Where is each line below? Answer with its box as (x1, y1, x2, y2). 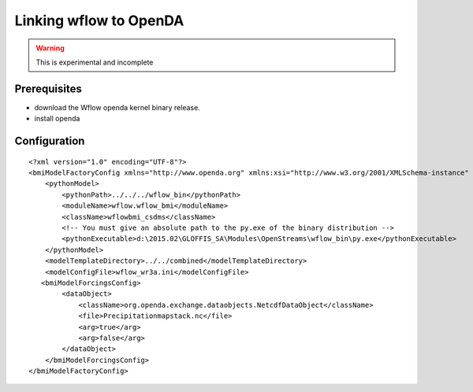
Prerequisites (14, 82, 82, 95)
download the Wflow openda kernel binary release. (34, 102, 200, 112)
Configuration (14, 135, 85, 148)
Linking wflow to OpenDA (14, 12, 184, 29)
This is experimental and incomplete (35, 57, 154, 67)
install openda (34, 114, 80, 124)
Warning (35, 43, 65, 53)
